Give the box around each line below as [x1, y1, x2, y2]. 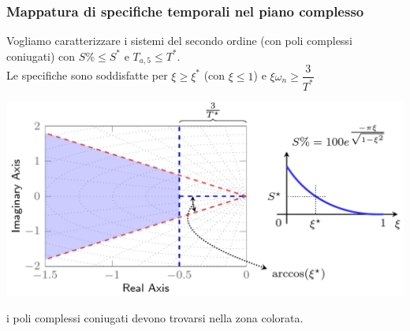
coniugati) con [6, 47, 76, 64]
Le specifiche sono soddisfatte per [6, 67, 168, 84]
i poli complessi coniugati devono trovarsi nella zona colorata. [6, 310, 304, 326]
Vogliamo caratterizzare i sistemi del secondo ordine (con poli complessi [6, 32, 352, 49]
